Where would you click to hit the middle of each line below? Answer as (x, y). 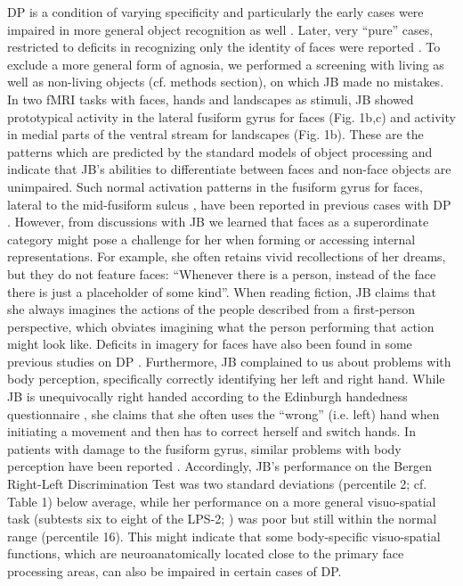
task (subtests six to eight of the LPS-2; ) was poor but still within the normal (222, 519)
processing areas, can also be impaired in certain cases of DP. (175, 571)
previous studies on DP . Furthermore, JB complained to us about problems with (229, 361)
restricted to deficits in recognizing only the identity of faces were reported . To (224, 47)
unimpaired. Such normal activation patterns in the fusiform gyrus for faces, (215, 186)
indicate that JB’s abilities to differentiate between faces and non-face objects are (229, 169)
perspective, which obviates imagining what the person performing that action (221, 326)
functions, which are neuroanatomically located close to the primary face (206, 553)
